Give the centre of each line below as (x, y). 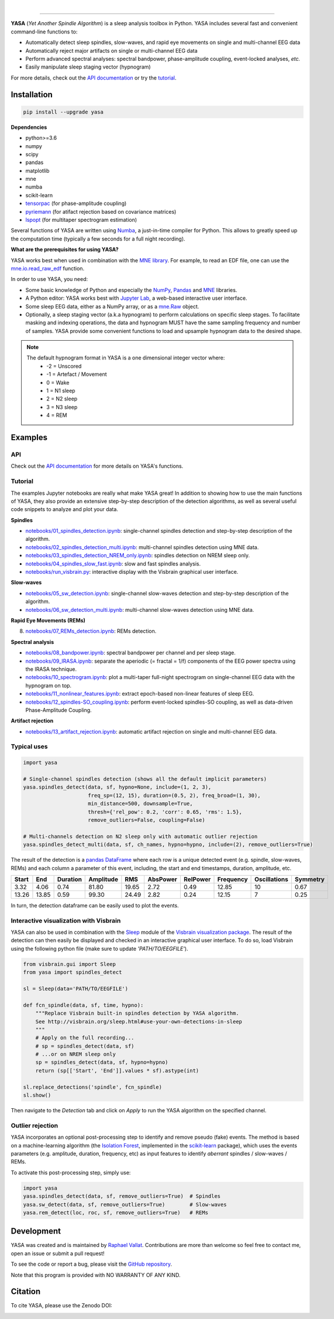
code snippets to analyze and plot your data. (64, 509)
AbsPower (163, 879)
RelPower (197, 879)
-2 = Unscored (64, 366)
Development (36, 1231)
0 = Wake (58, 382)
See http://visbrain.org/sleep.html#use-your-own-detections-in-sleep (139, 1021)
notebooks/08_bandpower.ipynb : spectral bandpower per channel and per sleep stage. (131, 653)
